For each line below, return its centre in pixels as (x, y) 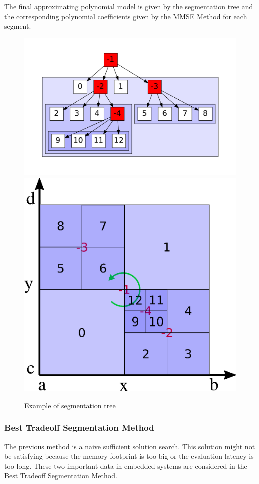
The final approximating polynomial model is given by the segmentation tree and (129, 6)
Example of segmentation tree (70, 405)
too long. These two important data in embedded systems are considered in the (126, 466)
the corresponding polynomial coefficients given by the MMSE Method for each (126, 16)
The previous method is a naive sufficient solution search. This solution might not (130, 446)
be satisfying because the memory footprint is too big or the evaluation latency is (129, 456)
